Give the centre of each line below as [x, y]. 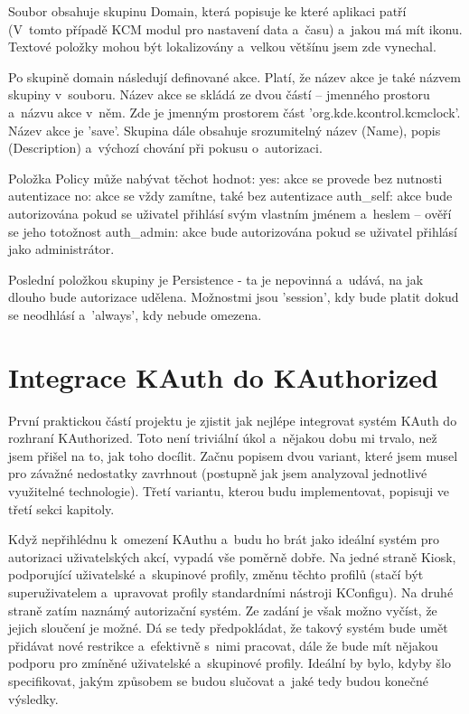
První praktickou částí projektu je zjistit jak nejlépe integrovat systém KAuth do [233, 420]
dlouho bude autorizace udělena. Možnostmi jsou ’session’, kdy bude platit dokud [234, 297]
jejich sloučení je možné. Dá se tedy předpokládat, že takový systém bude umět [228, 628]
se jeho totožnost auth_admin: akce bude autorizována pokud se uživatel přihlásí [233, 231]
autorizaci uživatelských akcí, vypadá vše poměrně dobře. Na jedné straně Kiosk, [232, 556]
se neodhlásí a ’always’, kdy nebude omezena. [135, 314]
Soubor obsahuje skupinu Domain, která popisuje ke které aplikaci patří [207, 11]
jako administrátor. [61, 249]
